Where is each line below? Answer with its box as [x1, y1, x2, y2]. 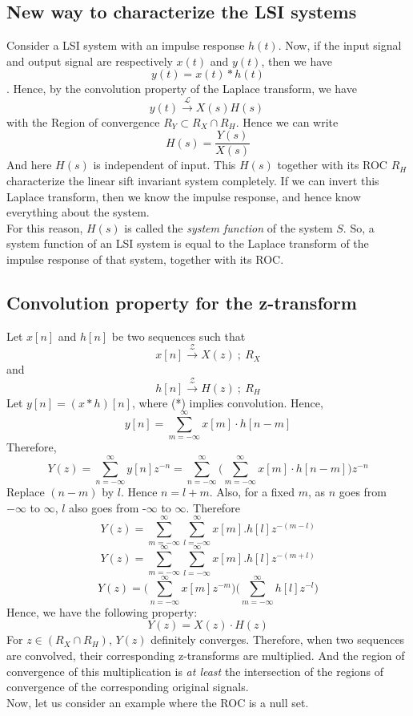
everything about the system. [6, 204, 150, 220]
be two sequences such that [111, 327, 246, 344]
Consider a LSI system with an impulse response [6, 37, 245, 54]
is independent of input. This [93, 156, 236, 173]
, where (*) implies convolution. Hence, [131, 394, 323, 411]
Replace [6, 483, 45, 500]
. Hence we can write [235, 113, 339, 130]
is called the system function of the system [124, 219, 333, 236]
